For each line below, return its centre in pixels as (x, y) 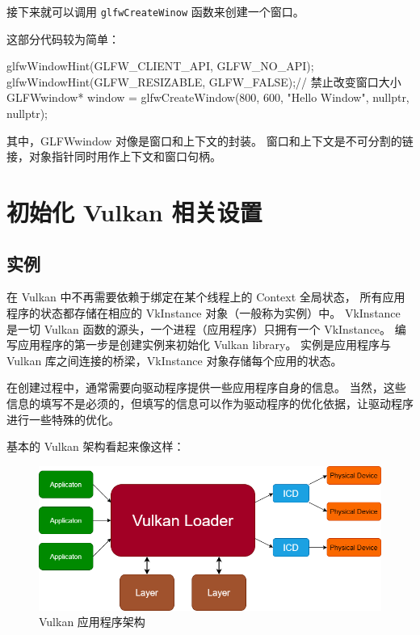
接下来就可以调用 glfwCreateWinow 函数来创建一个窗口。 (155, 11)
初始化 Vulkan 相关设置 (134, 212)
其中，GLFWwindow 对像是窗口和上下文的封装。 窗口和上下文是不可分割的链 (210, 140)
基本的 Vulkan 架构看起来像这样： (96, 446)
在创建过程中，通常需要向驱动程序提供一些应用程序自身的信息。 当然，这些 (206, 387)
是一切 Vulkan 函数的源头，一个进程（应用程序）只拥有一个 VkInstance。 (199, 328)
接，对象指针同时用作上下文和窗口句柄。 (114, 156)
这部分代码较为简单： (63, 38)
